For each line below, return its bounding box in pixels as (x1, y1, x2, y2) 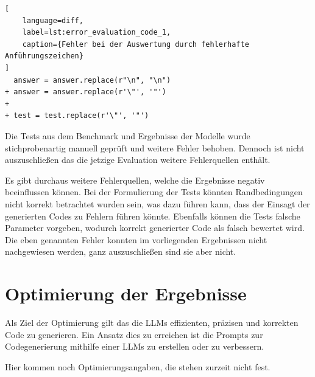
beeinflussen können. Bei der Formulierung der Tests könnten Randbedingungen (5, 185, 303, 198)
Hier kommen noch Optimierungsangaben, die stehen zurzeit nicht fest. (5, 360, 271, 373)
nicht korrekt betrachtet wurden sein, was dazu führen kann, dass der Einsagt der (5, 197, 310, 210)
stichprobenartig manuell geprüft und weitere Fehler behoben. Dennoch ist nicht (5, 141, 305, 154)
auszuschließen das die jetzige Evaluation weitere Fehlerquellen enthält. (5, 153, 271, 166)
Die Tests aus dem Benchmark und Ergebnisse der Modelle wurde (5, 129, 250, 142)
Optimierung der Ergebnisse (5, 281, 247, 306)
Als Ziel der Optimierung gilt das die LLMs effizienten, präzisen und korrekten (5, 316, 299, 328)
